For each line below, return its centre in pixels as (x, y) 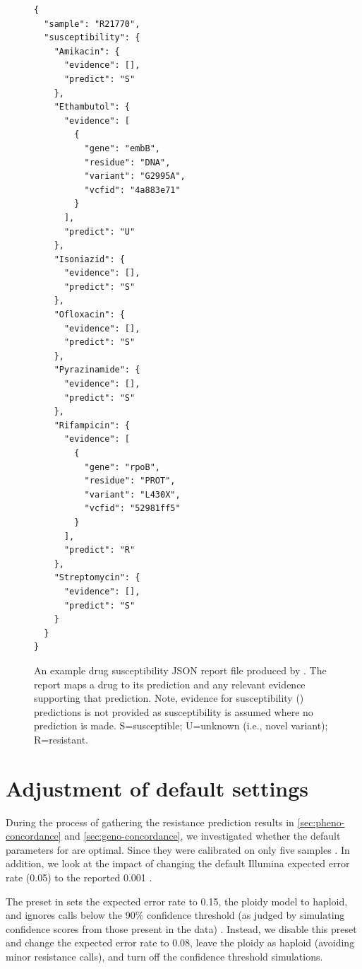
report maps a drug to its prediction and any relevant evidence (170, 684)
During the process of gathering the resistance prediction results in (150, 822)
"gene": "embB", (122, 148)
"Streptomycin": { (97, 578)
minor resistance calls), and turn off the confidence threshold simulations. (164, 956)
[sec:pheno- (321, 822)
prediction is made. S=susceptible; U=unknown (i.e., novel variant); (181, 726)
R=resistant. (61, 739)
